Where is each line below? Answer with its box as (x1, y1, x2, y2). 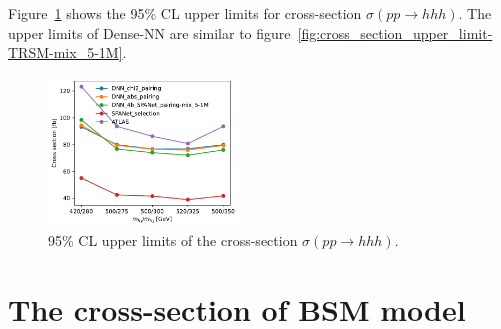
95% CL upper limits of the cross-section (48, 230, 298, 251)
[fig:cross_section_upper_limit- (297, 22, 493, 43)
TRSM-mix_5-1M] (8, 42, 123, 63)
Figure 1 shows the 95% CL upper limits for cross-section (8, 3, 362, 23)
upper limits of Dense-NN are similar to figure (8, 22, 291, 43)
